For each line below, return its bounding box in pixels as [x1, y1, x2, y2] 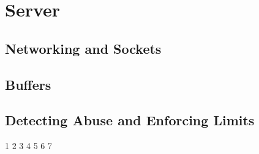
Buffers [5, 75, 51, 94]
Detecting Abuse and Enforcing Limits [5, 111, 255, 130]
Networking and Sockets [5, 38, 162, 57]
